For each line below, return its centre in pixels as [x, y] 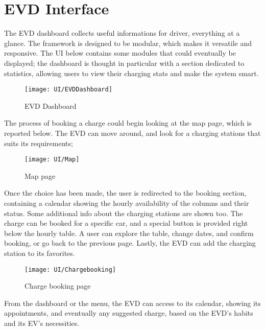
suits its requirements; [39, 143]
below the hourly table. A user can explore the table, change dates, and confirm [129, 233]
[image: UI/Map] [52, 160]
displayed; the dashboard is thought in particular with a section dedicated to [124, 63]
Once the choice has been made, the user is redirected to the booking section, [125, 193]
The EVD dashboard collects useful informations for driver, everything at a [122, 33]
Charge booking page [58, 286]
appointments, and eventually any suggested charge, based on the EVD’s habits [129, 313]
